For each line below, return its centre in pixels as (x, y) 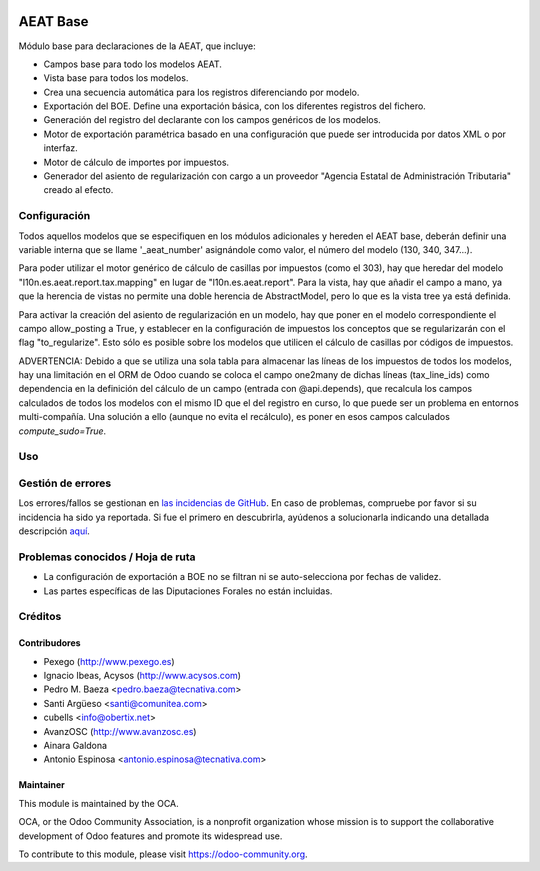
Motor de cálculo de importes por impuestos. (136, 162)
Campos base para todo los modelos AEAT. (132, 64)
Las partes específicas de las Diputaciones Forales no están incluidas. (188, 591)
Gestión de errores (65, 483)
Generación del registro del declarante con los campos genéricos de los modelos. (212, 120)
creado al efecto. (78, 190)
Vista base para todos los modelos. (116, 78)
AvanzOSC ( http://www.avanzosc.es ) (120, 731)
